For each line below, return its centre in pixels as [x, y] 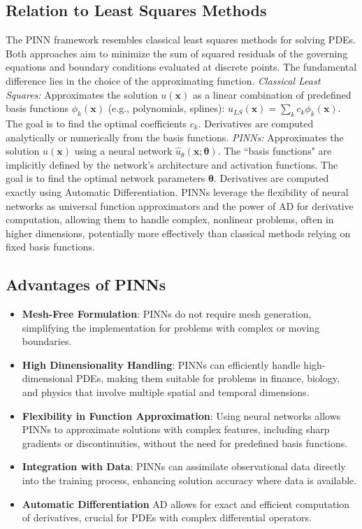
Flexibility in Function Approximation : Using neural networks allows [181, 415]
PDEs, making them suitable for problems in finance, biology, [208, 378]
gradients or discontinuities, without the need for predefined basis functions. [185, 443]
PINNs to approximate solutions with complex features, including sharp [176, 429]
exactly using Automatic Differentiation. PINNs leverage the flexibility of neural [177, 191]
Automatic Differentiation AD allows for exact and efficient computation [186, 503]
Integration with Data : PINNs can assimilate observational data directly [184, 466]
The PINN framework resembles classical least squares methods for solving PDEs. [181, 40]
